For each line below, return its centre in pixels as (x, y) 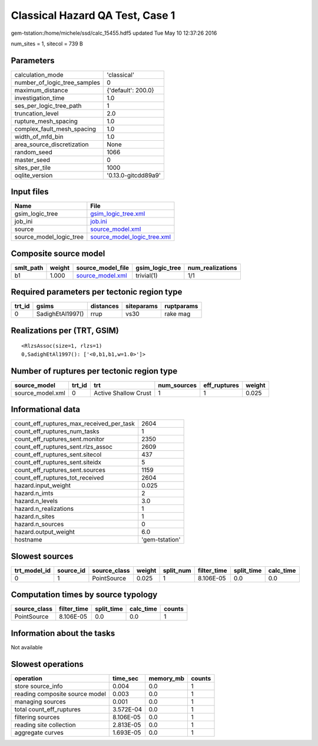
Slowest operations (47, 664)
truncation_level (37, 113)
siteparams (142, 306)
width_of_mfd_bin (39, 137)
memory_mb (167, 678)
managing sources (40, 701)
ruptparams (181, 306)
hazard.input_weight (42, 486)
